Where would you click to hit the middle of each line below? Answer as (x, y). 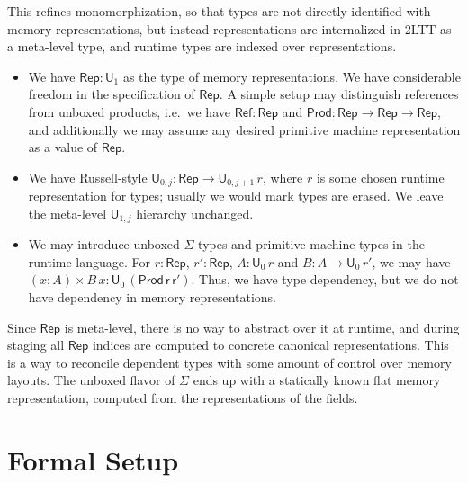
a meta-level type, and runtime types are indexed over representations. (202, 46)
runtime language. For (90, 261)
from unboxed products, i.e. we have (129, 111)
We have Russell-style (88, 177)
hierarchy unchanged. (195, 213)
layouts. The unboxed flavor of (91, 380)
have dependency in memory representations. (153, 297)
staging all (36, 345)
